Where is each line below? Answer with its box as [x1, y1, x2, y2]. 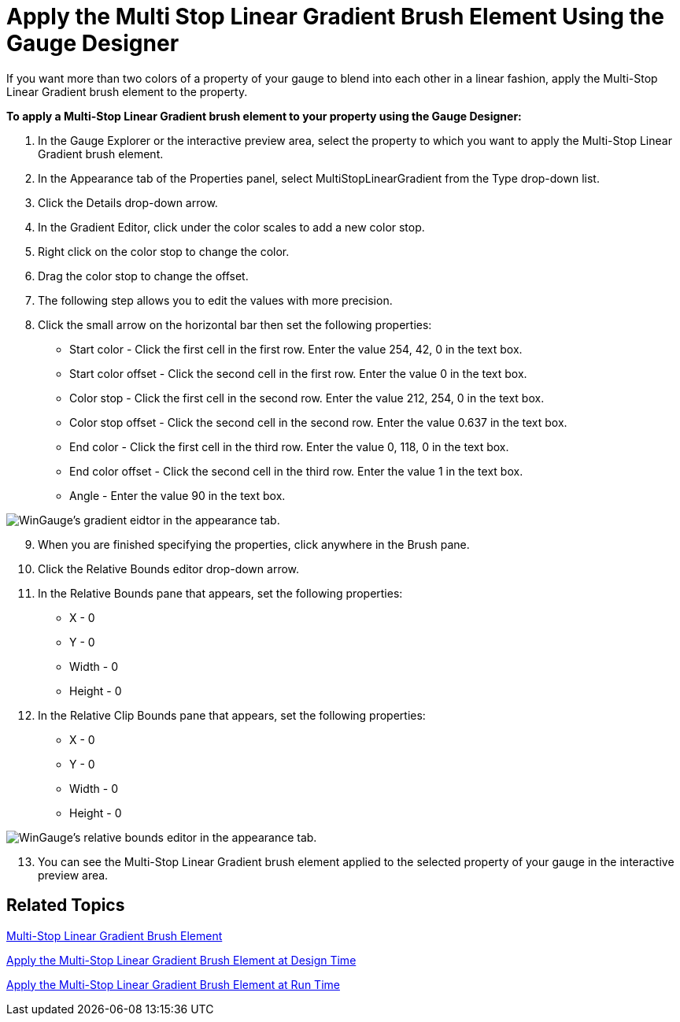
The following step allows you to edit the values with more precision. [38, 293, 393, 307]
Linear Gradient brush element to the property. [6, 84, 248, 98]
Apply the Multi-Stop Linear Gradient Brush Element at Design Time [6, 953, 357, 967]
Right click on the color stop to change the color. [38, 244, 290, 258]
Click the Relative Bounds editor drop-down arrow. [38, 561, 300, 576]
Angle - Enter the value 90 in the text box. [69, 488, 286, 502]
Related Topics [6, 895, 125, 916]
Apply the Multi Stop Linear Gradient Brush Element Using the [6, 3, 664, 30]
